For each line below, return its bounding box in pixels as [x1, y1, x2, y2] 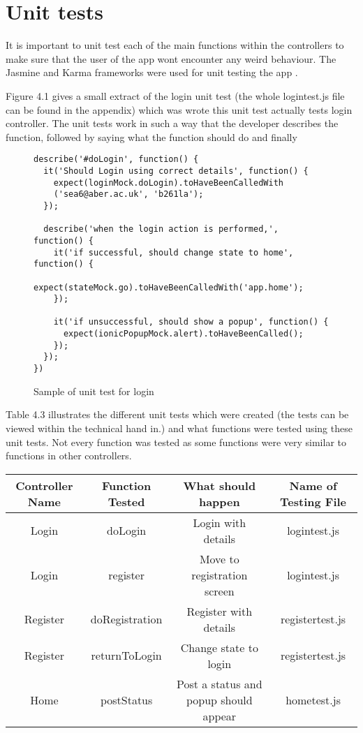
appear [202, 707, 237, 724]
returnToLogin [91, 647, 162, 664]
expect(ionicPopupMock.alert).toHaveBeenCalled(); [63, 329, 304, 339]
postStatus [100, 691, 153, 708]
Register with [186, 602, 253, 619]
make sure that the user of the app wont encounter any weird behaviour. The [6, 51, 336, 66]
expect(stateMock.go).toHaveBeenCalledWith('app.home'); [34, 282, 304, 293]
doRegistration [90, 611, 163, 628]
